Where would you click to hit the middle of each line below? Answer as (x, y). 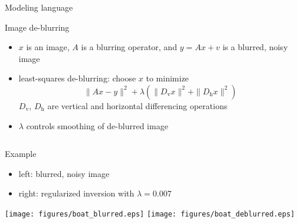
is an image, (48, 47)
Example (21, 154)
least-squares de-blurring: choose (77, 78)
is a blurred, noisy (255, 47)
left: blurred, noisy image (64, 173)
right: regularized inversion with (76, 193)
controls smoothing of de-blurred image (97, 125)
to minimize (167, 78)
